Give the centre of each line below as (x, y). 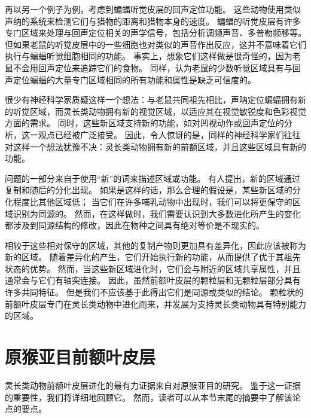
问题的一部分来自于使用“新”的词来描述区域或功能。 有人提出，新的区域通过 (153, 178)
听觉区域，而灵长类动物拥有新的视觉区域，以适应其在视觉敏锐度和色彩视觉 (159, 111)
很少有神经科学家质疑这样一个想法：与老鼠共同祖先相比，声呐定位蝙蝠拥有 (151, 100)
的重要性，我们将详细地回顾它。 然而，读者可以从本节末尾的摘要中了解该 (149, 397)
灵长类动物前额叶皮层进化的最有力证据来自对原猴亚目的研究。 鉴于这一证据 (153, 385)
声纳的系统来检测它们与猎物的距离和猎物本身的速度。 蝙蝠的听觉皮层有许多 (153, 21)
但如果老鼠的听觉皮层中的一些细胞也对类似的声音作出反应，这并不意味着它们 (155, 44)
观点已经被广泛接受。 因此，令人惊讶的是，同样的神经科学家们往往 (169, 134)
